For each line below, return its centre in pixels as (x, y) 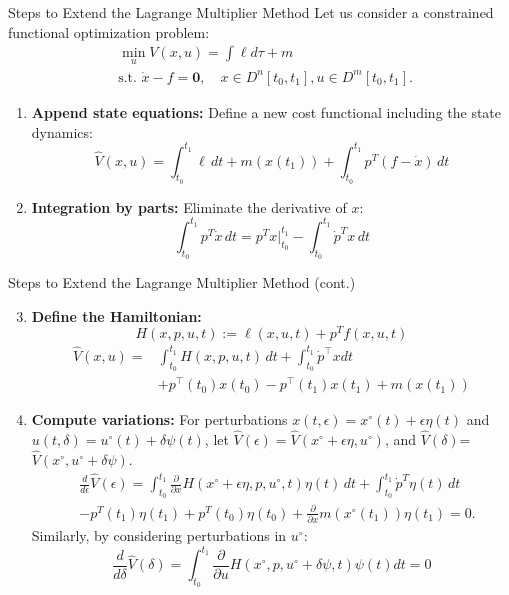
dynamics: (62, 131)
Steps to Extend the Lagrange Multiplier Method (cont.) (182, 282)
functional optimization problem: (109, 31)
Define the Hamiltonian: (116, 315)
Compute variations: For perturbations (159, 419)
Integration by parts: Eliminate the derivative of (189, 206)
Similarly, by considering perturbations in (159, 535)
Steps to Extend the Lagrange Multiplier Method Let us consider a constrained (251, 12)
